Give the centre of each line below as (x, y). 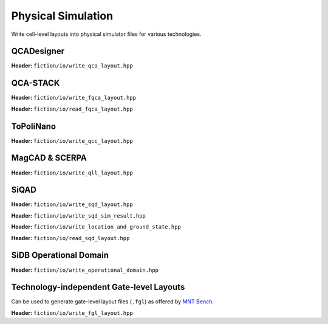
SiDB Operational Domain (60, 255)
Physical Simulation (62, 16)
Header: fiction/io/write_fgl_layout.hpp (72, 312)
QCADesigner (38, 51)
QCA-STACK (36, 83)
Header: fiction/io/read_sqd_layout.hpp (70, 238)
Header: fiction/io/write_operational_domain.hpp (85, 270)
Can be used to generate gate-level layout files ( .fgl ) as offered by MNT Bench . (113, 302)
